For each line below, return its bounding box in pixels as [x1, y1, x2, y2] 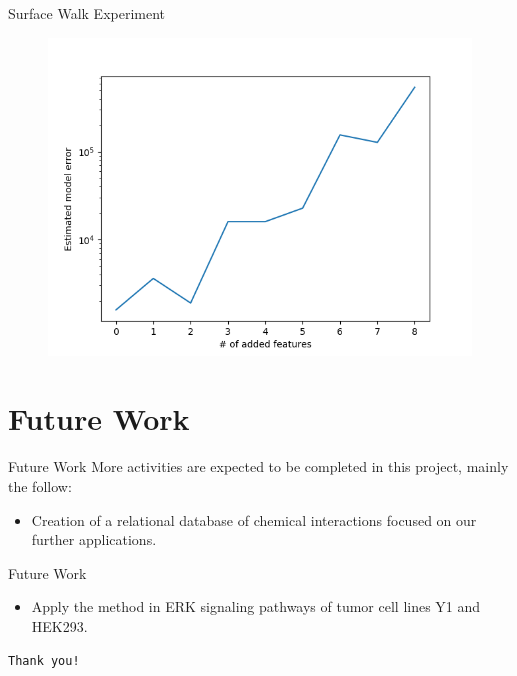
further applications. [31, 529, 157, 550]
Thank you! [8, 654, 80, 669]
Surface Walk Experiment [8, 3, 166, 23]
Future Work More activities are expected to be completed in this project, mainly [8, 456, 509, 477]
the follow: [8, 475, 72, 496]
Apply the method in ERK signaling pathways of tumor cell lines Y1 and [31, 596, 481, 617]
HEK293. [31, 615, 88, 636]
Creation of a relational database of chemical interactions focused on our [31, 509, 477, 530]
